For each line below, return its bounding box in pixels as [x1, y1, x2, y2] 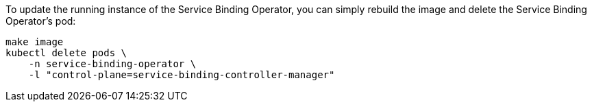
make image [5, 36, 64, 47]
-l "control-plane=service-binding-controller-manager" [28, 69, 335, 80]
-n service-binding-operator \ [28, 58, 197, 69]
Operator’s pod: [5, 15, 76, 27]
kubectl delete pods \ [5, 47, 127, 58]
